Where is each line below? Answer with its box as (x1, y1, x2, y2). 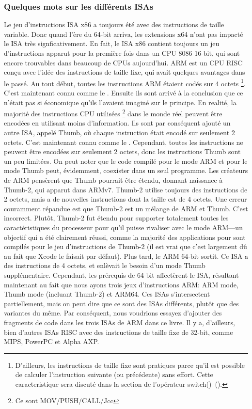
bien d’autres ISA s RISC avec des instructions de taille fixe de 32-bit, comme (4, 327, 233, 337)
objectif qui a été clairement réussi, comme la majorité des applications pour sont (4, 232, 246, 242)
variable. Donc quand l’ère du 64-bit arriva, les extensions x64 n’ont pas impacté (4, 29, 243, 39)
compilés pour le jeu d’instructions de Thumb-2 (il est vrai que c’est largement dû (4, 241, 247, 252)
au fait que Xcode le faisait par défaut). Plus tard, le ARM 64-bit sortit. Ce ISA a (4, 251, 248, 261)
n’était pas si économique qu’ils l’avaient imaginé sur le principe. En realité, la (4, 97, 236, 107)
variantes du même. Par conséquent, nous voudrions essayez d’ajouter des (4, 308, 222, 318)
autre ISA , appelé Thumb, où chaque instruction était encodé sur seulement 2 (4, 127, 235, 138)
